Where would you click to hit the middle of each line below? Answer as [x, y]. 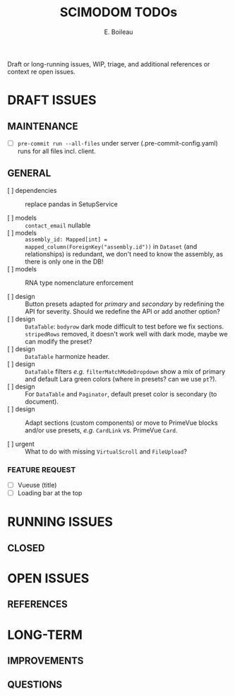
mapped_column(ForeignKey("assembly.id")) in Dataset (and [111, 246]
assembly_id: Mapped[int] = [66, 240]
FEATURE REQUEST [42, 469]
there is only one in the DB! [64, 261]
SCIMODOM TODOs [119, 12]
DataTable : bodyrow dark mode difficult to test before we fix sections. [125, 326]
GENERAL [29, 173]
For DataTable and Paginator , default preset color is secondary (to [121, 394]
